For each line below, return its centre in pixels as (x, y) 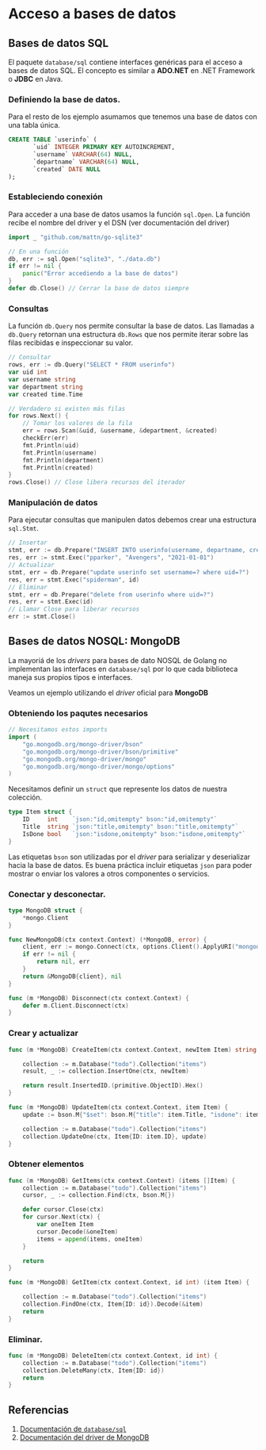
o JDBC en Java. (36, 79)
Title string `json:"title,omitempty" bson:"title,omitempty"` (131, 827)
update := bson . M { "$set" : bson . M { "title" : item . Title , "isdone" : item (141, 1114)
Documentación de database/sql (73, 1429)
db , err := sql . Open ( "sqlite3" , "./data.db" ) (84, 259)
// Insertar (28, 543)
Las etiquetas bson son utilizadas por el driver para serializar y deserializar (129, 857)
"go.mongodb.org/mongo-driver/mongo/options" (99, 766)
